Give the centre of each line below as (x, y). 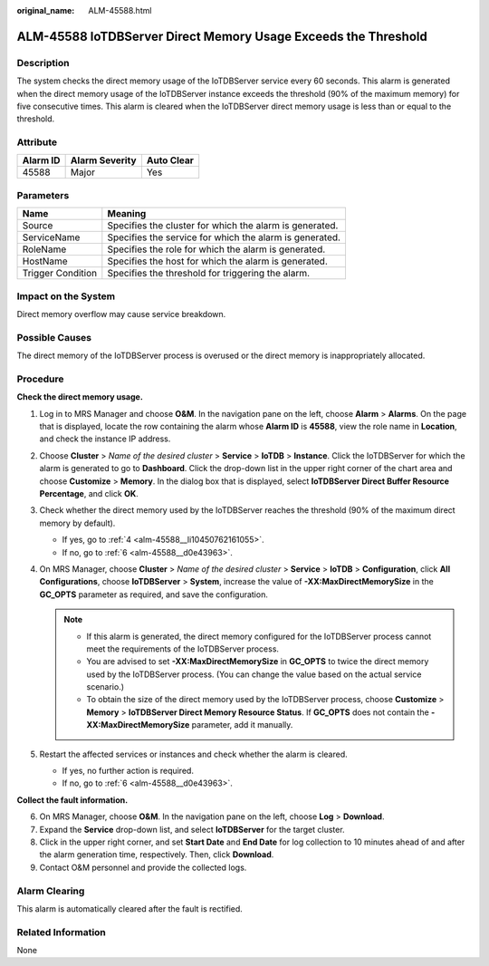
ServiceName (51, 237)
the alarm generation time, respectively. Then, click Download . (157, 855)
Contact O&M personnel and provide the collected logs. (143, 867)
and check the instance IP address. (105, 439)
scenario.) (105, 687)
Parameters (43, 195)
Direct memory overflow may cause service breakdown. (121, 314)
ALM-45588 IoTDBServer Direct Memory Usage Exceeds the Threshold (222, 36)
